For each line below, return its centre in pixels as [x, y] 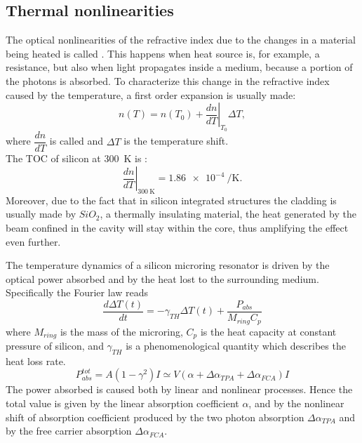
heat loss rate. [36, 361]
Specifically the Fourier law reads [77, 292]
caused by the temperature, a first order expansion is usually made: [151, 94]
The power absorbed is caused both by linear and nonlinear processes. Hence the [179, 389]
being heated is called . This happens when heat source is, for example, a [163, 53]
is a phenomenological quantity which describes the [236, 345]
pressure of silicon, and [55, 345]
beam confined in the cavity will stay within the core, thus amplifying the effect [177, 228]
